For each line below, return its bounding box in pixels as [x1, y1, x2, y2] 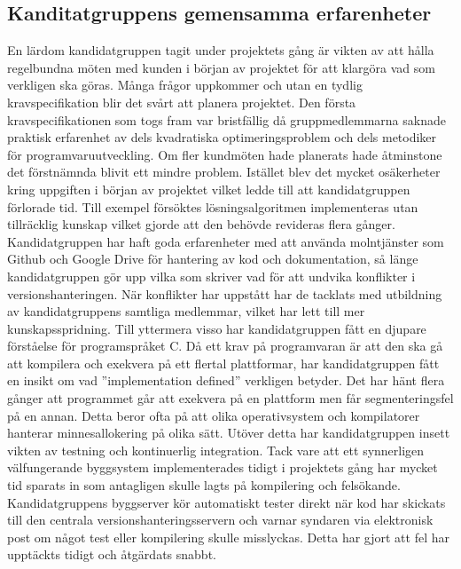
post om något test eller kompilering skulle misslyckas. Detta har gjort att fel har [7, 527, 449, 546]
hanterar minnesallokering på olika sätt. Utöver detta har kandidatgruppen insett [7, 423, 450, 442]
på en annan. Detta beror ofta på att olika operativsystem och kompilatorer [7, 406, 420, 424]
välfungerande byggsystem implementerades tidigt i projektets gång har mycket [7, 458, 438, 477]
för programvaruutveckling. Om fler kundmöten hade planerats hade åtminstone [7, 145, 442, 163]
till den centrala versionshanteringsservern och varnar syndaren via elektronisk [7, 510, 434, 529]
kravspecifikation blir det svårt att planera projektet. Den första [7, 92, 356, 111]
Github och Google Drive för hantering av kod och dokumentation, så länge [7, 249, 418, 268]
